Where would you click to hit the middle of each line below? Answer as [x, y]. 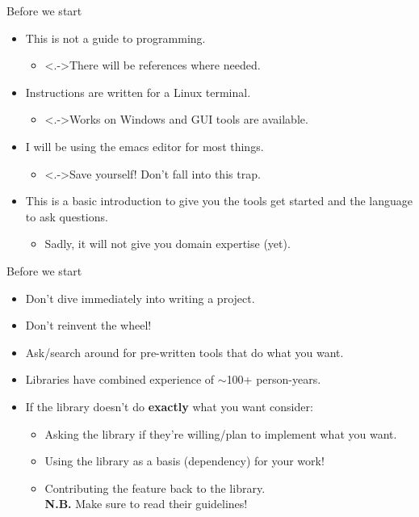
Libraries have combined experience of [120, 379]
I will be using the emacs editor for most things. [145, 146]
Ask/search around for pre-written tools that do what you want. [184, 352]
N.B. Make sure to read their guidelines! [146, 504]
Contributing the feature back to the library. [155, 488]
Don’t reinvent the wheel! [88, 325]
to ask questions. [67, 216]
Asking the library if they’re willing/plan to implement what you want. [221, 433]
